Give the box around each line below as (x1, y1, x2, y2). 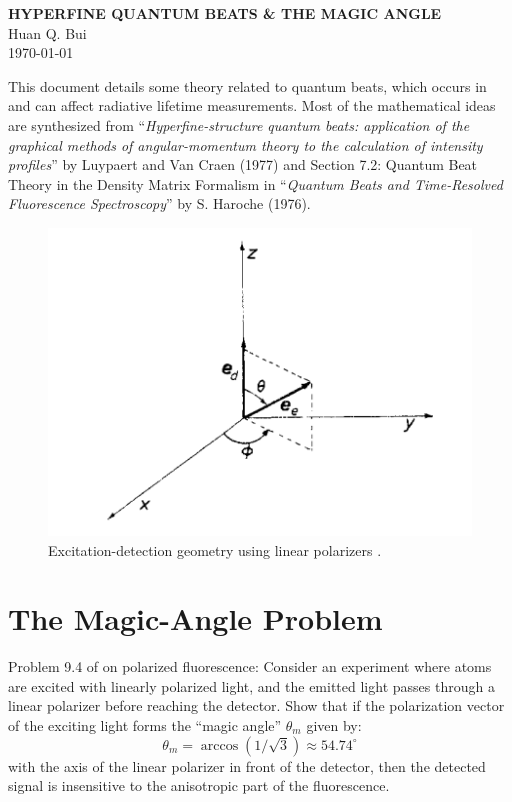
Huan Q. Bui (8, 22, 87, 43)
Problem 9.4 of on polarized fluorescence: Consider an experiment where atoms (8, 656, 492, 677)
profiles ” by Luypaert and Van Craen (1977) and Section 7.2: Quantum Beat (8, 154, 478, 175)
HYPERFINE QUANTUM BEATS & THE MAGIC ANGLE (8, 3, 442, 23)
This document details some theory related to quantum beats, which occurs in (8, 75, 487, 96)
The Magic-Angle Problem (8, 598, 383, 639)
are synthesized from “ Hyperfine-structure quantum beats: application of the (8, 114, 470, 135)
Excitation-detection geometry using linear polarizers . (48, 539, 382, 560)
